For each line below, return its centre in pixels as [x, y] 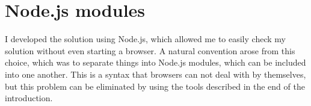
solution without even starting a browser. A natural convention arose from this [150, 50]
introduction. [29, 98]
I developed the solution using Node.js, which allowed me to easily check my [145, 39]
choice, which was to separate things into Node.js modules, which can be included [155, 62]
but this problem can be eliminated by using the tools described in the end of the [155, 86]
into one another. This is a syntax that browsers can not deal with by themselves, [155, 74]
